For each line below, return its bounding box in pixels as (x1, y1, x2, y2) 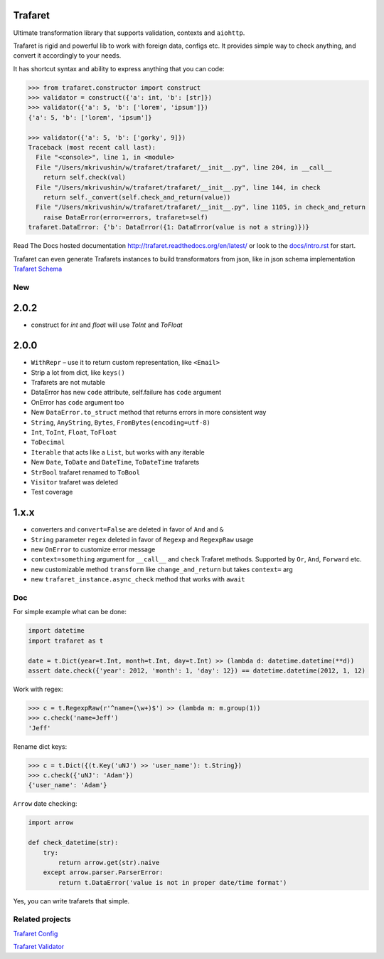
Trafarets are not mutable (31, 378, 106, 387)
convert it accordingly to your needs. (13, 51, 122, 60)
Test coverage (31, 488, 73, 497)
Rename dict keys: (13, 742, 68, 751)
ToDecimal (31, 438, 65, 447)
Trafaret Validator (13, 943, 65, 951)
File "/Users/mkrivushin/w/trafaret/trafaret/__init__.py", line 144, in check (36, 183, 321, 192)
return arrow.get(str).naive (58, 859, 160, 866)
